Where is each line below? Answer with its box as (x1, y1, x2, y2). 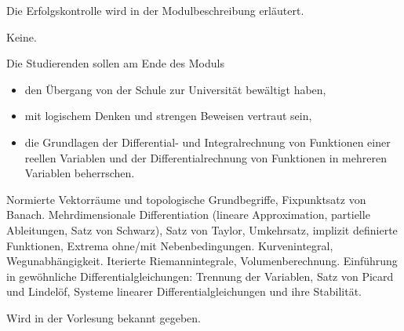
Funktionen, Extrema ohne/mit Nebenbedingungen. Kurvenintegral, (6, 237, 333, 253)
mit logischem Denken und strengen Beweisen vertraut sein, (24, 107, 312, 124)
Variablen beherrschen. (24, 165, 135, 181)
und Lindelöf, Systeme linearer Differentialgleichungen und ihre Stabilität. (6, 283, 362, 300)
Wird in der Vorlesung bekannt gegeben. (6, 309, 201, 326)
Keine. (6, 28, 37, 45)
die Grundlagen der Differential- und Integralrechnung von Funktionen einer (24, 133, 391, 150)
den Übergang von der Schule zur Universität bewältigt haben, (24, 81, 326, 97)
